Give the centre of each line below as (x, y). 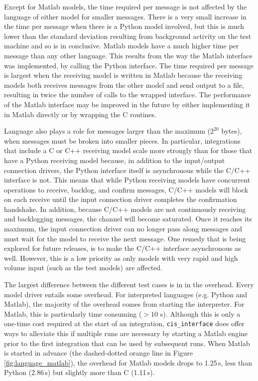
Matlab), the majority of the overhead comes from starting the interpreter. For (124, 304)
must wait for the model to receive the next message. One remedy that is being (125, 238)
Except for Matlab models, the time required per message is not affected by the (126, 6)
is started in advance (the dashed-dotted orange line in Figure (99, 353)
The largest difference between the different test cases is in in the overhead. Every (129, 285)
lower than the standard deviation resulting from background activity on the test (128, 36)
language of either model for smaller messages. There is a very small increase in (125, 16)
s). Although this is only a (200, 313)
